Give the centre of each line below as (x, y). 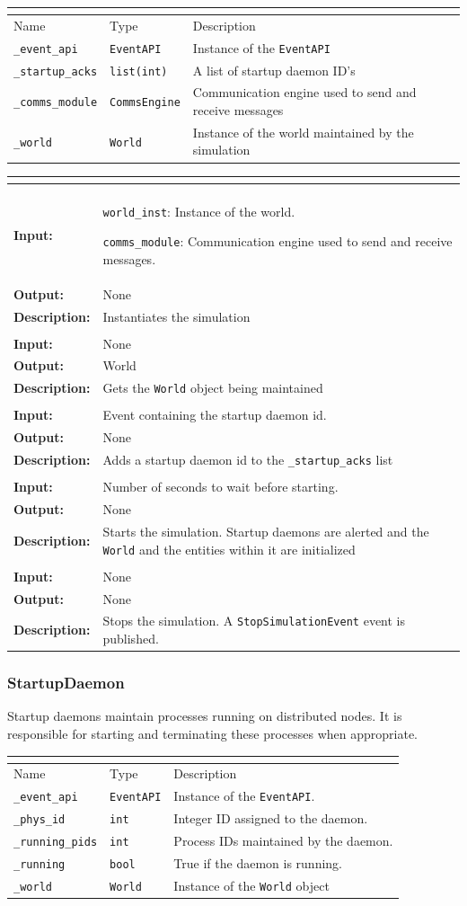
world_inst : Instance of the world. (199, 211)
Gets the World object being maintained (213, 388)
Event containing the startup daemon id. (215, 415)
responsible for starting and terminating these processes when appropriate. (213, 733)
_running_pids (56, 842)
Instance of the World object (251, 885)
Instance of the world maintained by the (303, 132)
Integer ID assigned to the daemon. (271, 818)
